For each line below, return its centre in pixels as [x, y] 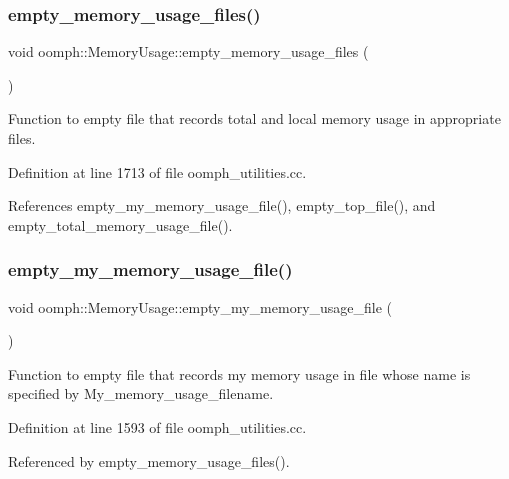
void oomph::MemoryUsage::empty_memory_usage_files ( [188, 51]
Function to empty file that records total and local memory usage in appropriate [254, 118]
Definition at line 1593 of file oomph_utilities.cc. [157, 426]
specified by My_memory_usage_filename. [141, 393]
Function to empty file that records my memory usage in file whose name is [239, 373]
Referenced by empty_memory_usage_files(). [149, 460]
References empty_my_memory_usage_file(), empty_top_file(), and [222, 205]
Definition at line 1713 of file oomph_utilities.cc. [157, 171]
